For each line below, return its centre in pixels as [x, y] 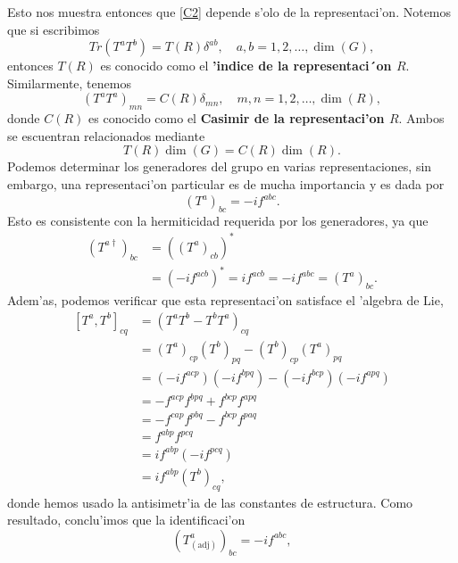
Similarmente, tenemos [69, 83]
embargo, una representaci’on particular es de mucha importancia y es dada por [226, 183]
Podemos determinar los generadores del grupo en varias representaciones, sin [220, 166]
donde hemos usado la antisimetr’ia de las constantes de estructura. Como [210, 502]
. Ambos [421, 118]
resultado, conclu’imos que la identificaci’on [126, 520]
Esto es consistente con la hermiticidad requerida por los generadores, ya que [218, 220]
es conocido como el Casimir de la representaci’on [237, 118]
